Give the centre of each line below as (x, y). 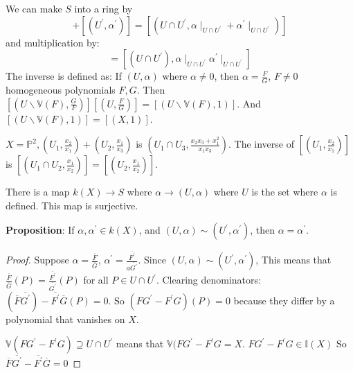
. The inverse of (261, 144)
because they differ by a (284, 300)
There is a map (38, 192)
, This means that (293, 260)
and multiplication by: (53, 42)
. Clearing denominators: (208, 280)
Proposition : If (40, 230)
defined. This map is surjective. (72, 205)
